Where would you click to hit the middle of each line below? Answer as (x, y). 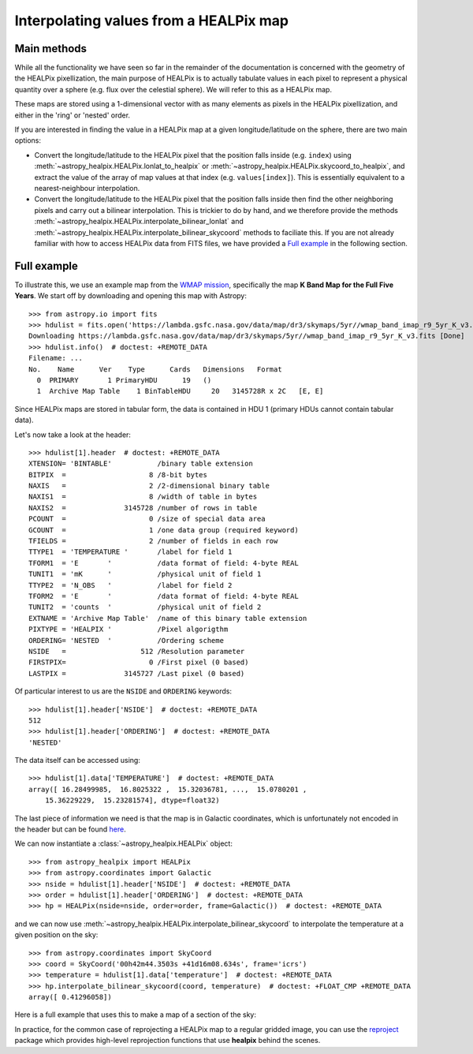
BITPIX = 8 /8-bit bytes (118, 475)
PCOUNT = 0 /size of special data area (147, 519)
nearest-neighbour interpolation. (87, 188)
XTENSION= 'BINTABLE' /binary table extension (141, 464)
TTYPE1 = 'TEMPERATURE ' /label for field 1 (130, 552)
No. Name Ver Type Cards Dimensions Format (156, 369)
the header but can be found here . (70, 829)
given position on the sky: (56, 935)
